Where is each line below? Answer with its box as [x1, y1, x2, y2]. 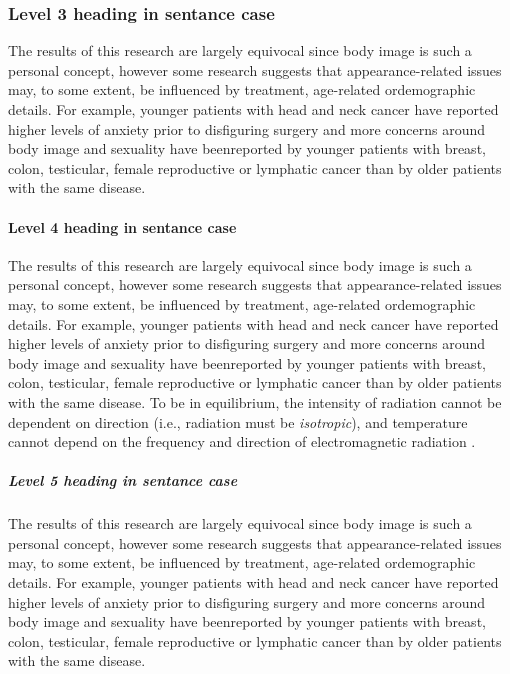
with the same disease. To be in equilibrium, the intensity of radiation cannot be [8, 391, 502, 412]
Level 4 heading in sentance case [8, 216, 237, 237]
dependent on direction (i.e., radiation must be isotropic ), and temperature [8, 411, 468, 432]
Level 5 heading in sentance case [8, 470, 238, 491]
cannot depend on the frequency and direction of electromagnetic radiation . [8, 431, 476, 452]
